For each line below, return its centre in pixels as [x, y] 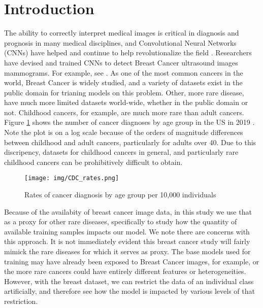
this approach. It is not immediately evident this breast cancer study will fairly [127, 241]
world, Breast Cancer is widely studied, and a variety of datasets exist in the [123, 82]
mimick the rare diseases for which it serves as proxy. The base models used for [127, 251]
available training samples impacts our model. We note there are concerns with [127, 231]
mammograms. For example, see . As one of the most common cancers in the [124, 72]
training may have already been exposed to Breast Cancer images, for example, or [132, 261]
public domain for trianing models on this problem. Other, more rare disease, [124, 92]
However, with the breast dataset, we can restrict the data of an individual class [129, 281]
